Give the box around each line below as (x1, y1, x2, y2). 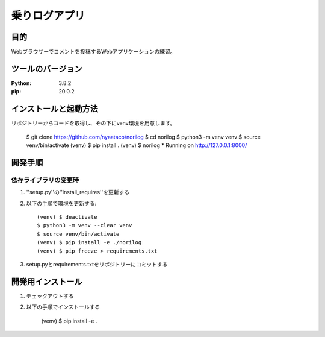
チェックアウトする (26, 292, 74, 300)
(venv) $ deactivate (37, 213, 97, 220)
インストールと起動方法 (11, 104, 99, 114)
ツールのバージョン (11, 63, 82, 74)
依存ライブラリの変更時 (11, 175, 79, 184)
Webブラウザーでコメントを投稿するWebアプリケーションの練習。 (11, 48, 176, 55)
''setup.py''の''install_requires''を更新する (26, 189, 129, 196)
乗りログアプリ (11, 9, 85, 22)
